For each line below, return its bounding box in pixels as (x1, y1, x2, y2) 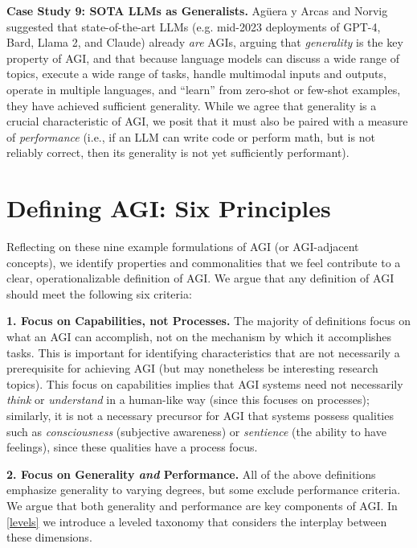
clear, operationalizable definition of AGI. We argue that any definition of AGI (6, 270, 395, 286)
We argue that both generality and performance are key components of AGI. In (6, 496, 398, 513)
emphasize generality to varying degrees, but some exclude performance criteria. (6, 481, 401, 498)
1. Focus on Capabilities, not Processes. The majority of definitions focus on (6, 312, 411, 329)
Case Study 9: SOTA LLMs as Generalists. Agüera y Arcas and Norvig (6, 2, 388, 19)
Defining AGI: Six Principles (6, 192, 331, 225)
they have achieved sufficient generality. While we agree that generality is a (6, 97, 377, 113)
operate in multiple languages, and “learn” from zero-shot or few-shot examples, (6, 80, 401, 97)
